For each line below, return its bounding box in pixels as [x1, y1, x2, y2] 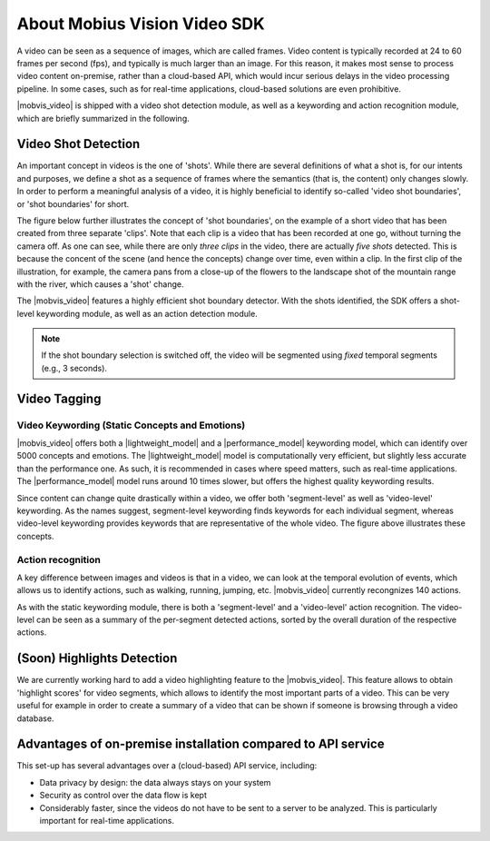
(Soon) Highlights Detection [16, 650, 178, 667]
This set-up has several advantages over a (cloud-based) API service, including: [16, 760, 318, 771]
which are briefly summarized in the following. [16, 113, 190, 124]
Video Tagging [16, 391, 102, 406]
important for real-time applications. [39, 816, 174, 826]
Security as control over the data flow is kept [39, 790, 208, 801]
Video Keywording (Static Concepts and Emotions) [16, 419, 246, 431]
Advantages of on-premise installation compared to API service [16, 737, 385, 752]
